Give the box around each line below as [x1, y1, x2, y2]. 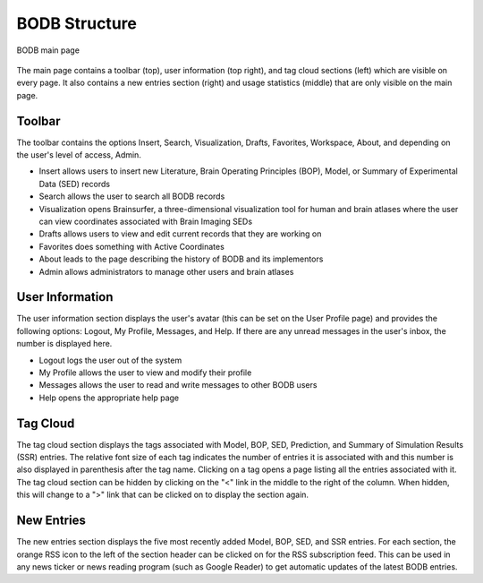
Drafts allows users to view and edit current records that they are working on [38, 228, 322, 239]
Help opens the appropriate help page [38, 392, 180, 403]
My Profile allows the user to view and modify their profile [38, 367, 252, 378]
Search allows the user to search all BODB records [38, 191, 225, 201]
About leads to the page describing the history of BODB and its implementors [38, 253, 324, 264]
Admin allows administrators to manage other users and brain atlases [38, 266, 294, 277]
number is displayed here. [16, 339, 113, 349]
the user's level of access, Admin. [16, 150, 142, 160]
